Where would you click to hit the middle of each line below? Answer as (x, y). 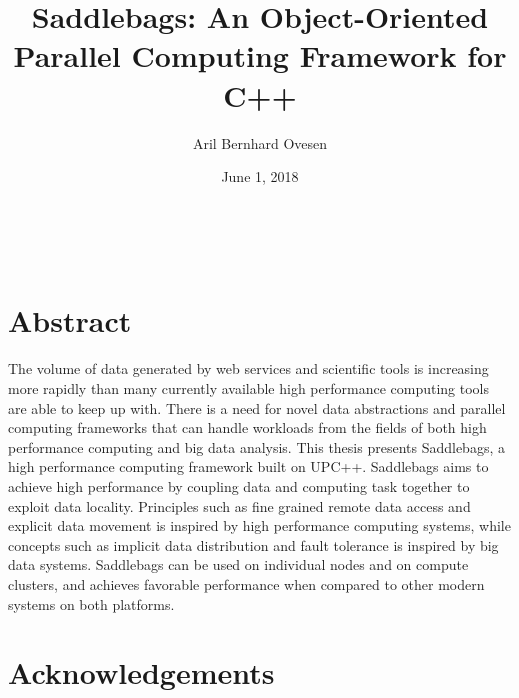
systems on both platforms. (91, 603)
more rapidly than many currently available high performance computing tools (249, 388)
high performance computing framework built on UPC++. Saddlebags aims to (248, 466)
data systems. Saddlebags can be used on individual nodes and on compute (238, 564)
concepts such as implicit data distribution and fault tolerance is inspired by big (253, 544)
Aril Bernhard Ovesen (260, 142)
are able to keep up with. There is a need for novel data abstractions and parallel (257, 407)
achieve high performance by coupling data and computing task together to (239, 485)
